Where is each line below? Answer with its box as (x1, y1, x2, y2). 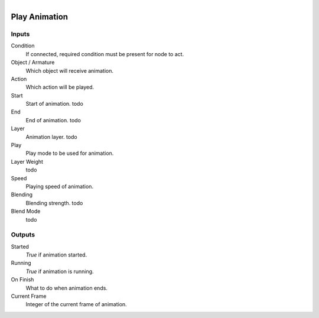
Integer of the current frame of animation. (25, 301, 127, 308)
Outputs (11, 231, 35, 239)
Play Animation (11, 12, 68, 22)
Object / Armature (11, 59, 55, 66)
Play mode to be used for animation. (25, 150, 114, 157)
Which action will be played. (25, 83, 95, 91)
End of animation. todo (25, 116, 81, 124)
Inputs (11, 30, 30, 38)
